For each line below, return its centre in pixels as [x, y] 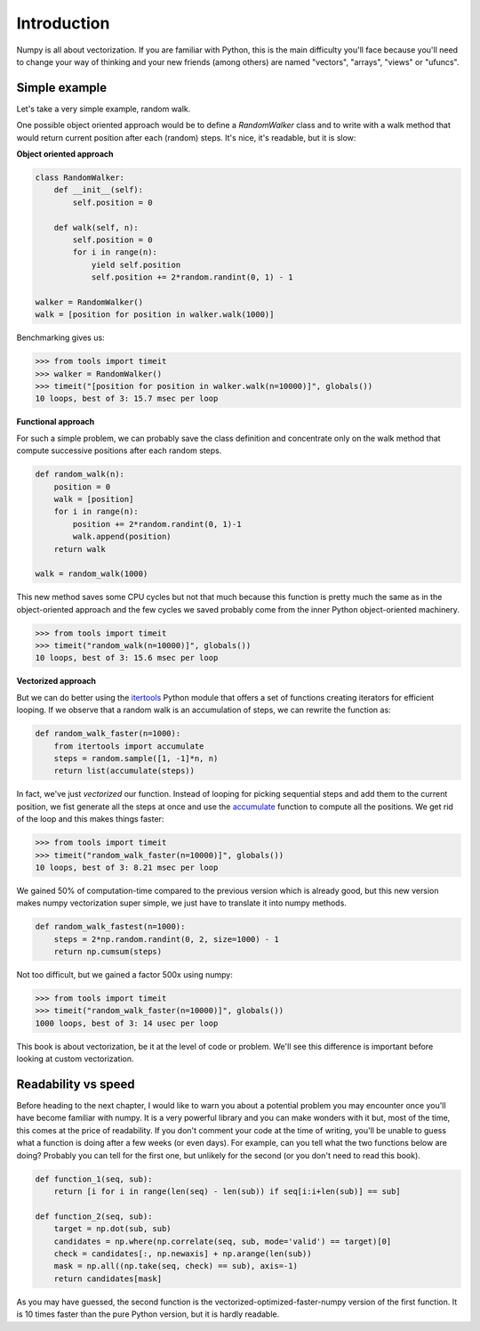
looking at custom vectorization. [75, 1059]
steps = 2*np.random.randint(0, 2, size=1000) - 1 [166, 939]
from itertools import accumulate [129, 746]
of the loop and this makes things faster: [90, 819]
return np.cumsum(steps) [108, 952]
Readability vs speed [76, 1084]
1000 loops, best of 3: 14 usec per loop [127, 1023]
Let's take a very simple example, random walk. [104, 109]
